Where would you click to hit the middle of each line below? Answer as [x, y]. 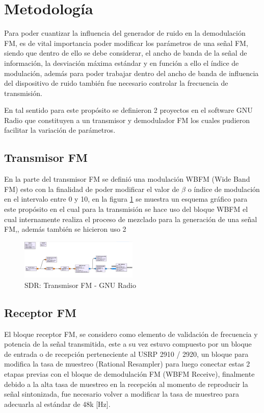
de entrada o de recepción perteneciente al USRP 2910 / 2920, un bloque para [126, 354]
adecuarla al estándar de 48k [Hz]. [57, 404]
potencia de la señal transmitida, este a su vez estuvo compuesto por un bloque [128, 344]
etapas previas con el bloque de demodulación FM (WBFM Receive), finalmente [129, 374]
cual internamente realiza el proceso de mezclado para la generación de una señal [131, 219]
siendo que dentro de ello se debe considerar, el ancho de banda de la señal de [126, 53]
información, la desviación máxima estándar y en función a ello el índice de [122, 63]
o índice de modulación [224, 189]
